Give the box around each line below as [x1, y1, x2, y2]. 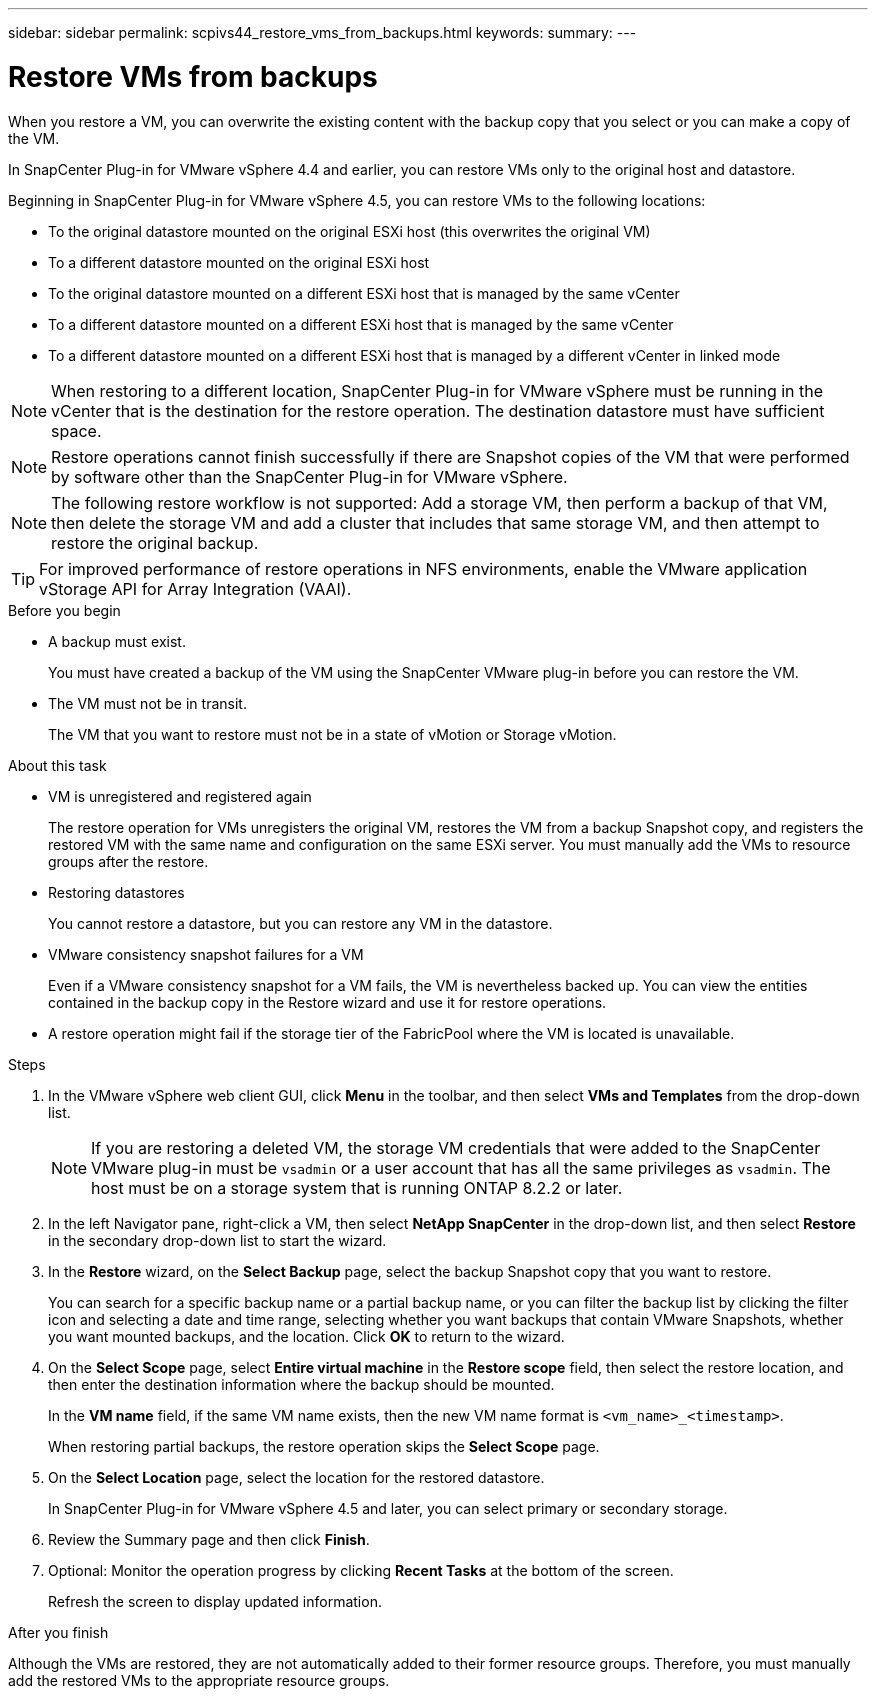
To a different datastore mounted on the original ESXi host [48, 253, 430, 271]
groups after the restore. [48, 852, 209, 870]
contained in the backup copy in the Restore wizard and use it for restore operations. [48, 993, 607, 1011]
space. [51, 420, 102, 441]
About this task [8, 756, 107, 774]
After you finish [8, 1623, 109, 1641]
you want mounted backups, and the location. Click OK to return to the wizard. [48, 1327, 565, 1345]
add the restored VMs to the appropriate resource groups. [8, 1671, 390, 1689]
